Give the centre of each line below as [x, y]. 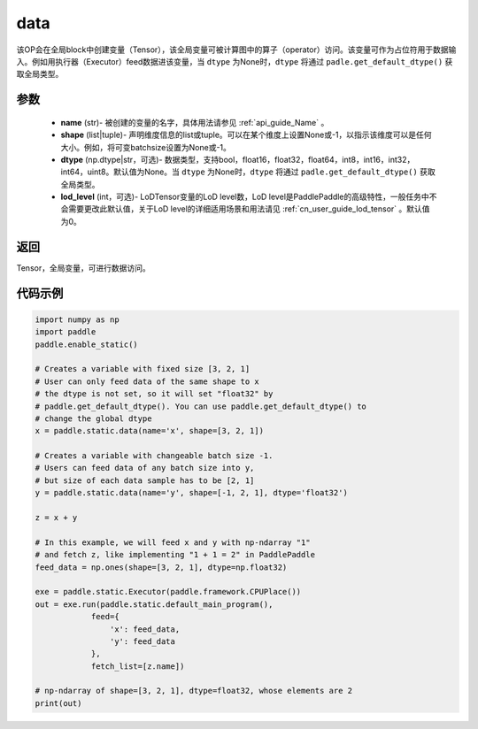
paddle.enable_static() [87, 344]
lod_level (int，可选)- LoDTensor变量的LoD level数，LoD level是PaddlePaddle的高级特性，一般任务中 [245, 197]
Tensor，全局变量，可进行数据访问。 [83, 268]
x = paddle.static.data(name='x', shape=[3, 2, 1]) [150, 431]
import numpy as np [77, 319]
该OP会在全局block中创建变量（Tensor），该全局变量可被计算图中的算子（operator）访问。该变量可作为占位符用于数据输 [236, 50]
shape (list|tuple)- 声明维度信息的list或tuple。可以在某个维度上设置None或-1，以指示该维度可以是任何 [247, 135]
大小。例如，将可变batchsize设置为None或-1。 [146, 147]
